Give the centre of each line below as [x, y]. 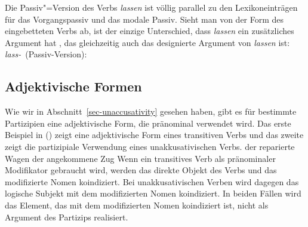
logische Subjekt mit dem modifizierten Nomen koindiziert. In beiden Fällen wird [153, 193]
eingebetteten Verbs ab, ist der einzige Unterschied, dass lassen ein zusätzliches [150, 31]
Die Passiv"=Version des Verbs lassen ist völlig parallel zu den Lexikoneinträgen [151, 7]
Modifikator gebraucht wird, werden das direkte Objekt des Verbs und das [141, 170]
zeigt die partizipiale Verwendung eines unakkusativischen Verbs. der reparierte [150, 146]
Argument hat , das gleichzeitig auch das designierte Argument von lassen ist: [147, 42]
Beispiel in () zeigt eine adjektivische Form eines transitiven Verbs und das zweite [154, 135]
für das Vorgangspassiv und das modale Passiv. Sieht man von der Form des [144, 19]
